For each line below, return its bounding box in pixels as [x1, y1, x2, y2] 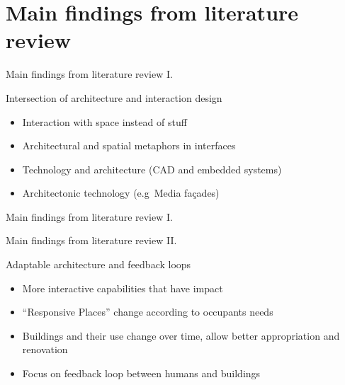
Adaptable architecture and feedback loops [6, 257, 191, 272]
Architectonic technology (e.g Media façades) [22, 185, 220, 200]
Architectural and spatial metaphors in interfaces [22, 138, 236, 153]
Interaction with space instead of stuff [22, 114, 187, 129]
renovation [22, 342, 68, 357]
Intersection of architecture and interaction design [6, 90, 222, 105]
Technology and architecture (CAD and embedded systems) [22, 161, 282, 176]
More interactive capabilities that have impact [22, 280, 223, 295]
